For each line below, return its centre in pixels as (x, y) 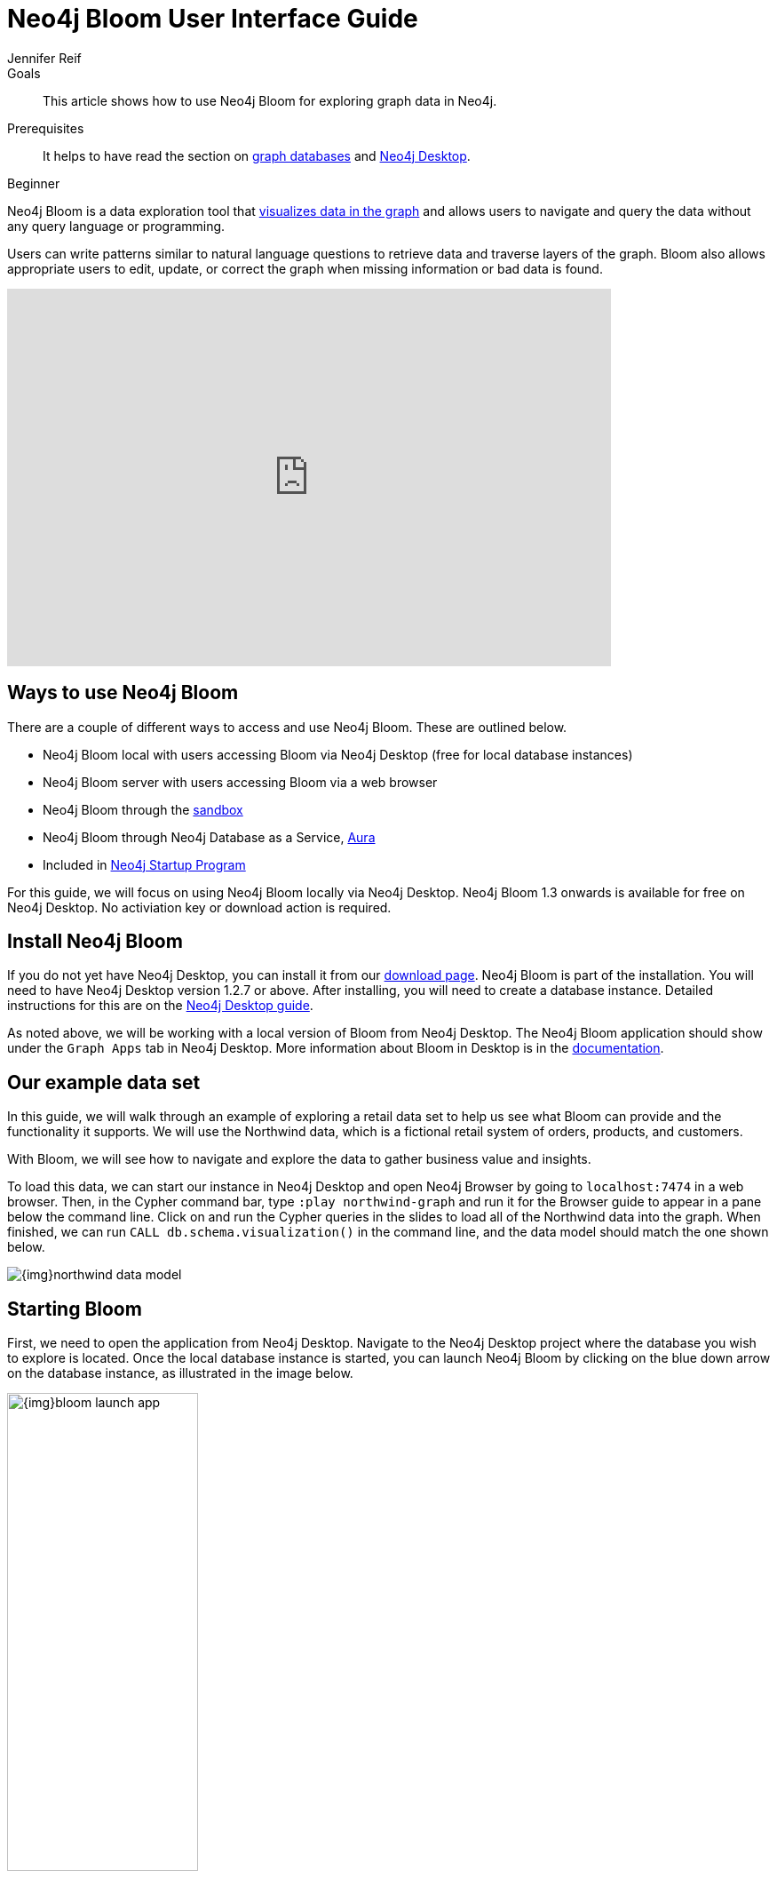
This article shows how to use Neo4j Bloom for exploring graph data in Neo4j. (270, 100)
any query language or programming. (116, 226)
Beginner (34, 183)
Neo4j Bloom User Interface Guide (213, 19)
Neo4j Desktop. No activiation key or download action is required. (199, 907)
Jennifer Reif (44, 58)
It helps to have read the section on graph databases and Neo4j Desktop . (257, 155)
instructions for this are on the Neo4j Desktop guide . (160, 1006)
